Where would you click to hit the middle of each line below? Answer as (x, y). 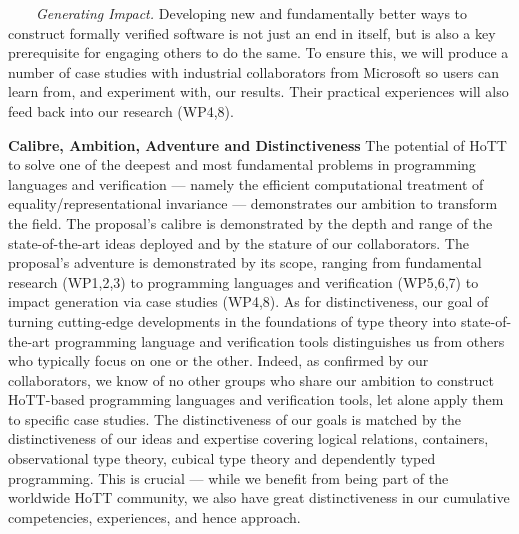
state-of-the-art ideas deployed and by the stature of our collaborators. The (238, 242)
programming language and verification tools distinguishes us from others (279, 340)
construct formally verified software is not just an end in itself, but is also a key (252, 32)
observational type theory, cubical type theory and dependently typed (222, 458)
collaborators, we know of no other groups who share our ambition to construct (251, 379)
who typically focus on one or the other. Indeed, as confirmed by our (218, 360)
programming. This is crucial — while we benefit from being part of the (228, 477)
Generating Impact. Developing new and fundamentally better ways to (252, 13)
